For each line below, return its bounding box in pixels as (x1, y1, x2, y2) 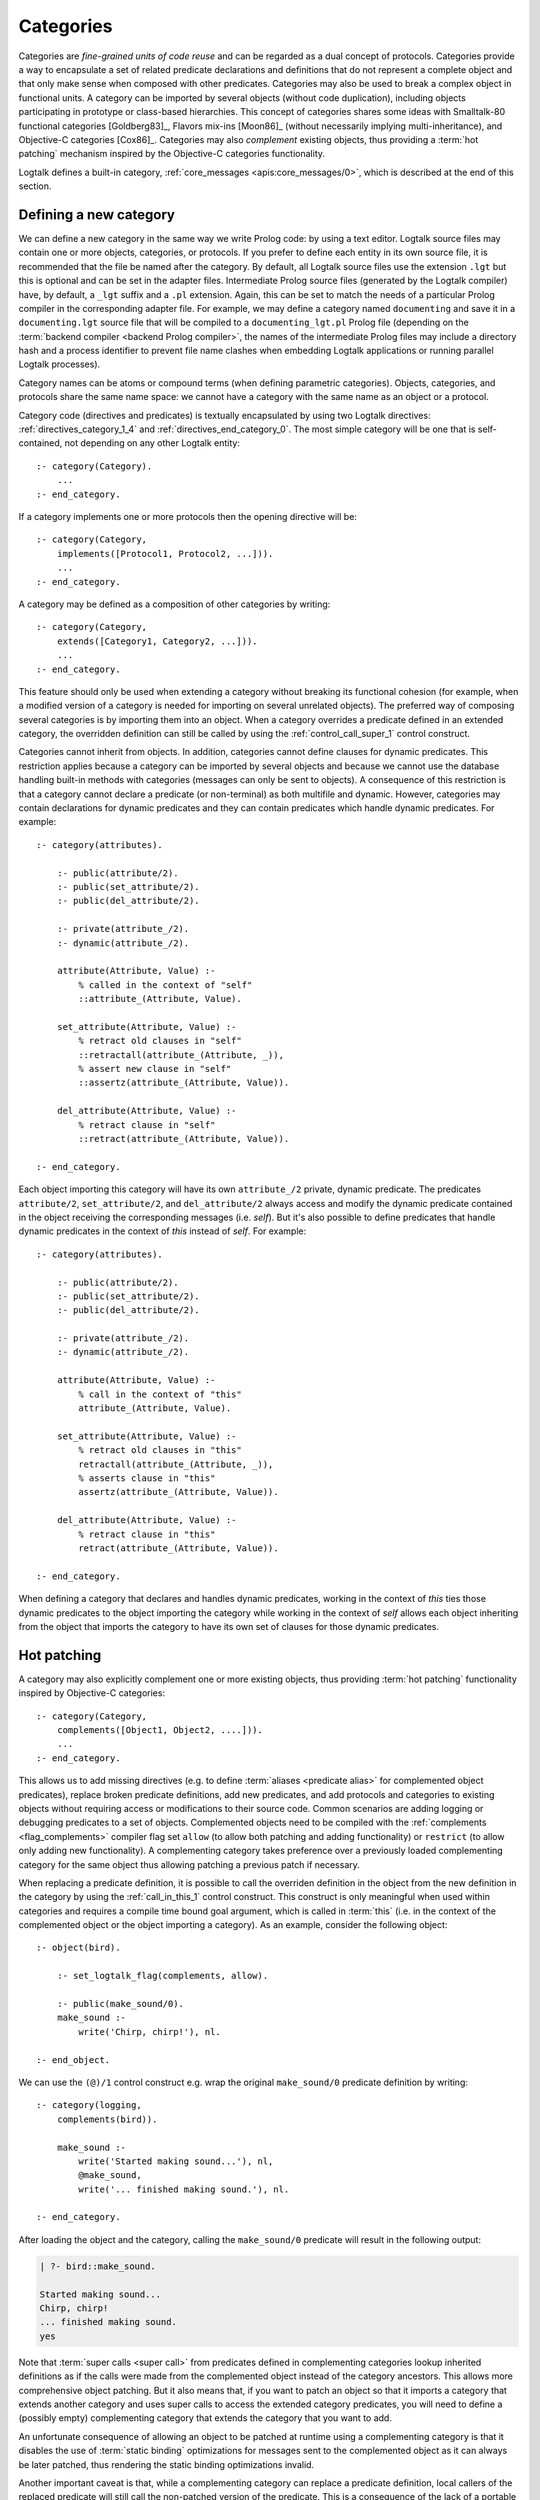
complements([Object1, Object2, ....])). (56, 1724, 264, 1735)
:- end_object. (36, 2054, 111, 2065)
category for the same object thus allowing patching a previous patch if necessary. (18, 1858, 360, 1870)
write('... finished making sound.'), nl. (78, 2183, 290, 2195)
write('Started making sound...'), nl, (78, 2155, 274, 2167)
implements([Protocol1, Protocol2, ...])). (56, 548, 274, 559)
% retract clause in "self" (78, 1119, 216, 1130)
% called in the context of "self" (78, 979, 253, 990)
